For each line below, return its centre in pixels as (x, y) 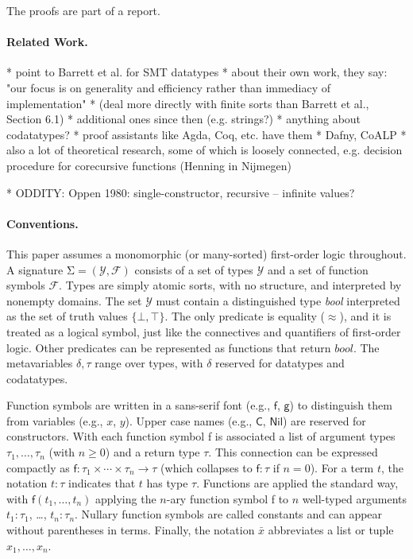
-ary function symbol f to (228, 498)
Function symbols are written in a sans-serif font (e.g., (139, 405)
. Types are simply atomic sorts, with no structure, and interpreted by (230, 285)
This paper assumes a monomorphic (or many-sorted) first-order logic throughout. (206, 253)
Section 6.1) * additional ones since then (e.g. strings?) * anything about (184, 119)
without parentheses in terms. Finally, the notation (131, 530)
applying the (126, 498)
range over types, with (149, 363)
